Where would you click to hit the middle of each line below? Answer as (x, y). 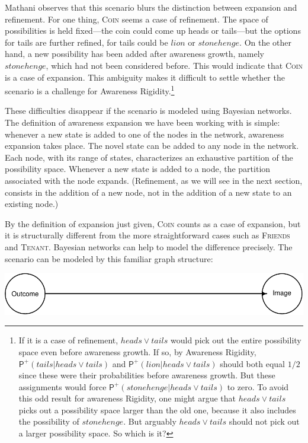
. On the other (266, 42)
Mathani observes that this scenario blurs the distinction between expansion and (151, 7)
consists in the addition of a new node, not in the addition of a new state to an (148, 192)
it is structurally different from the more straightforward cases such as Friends (147, 235)
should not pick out (264, 421)
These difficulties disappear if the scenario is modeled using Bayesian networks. (148, 111)
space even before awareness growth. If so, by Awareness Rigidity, (137, 351)
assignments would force (62, 386)
